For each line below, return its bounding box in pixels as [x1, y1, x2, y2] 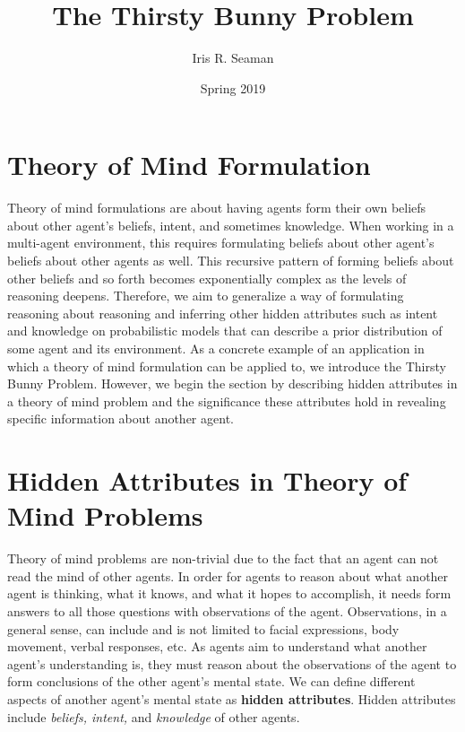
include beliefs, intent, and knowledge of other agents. [7, 707, 300, 726]
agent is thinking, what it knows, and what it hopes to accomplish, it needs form [7, 584, 452, 603]
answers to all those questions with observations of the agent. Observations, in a [7, 602, 447, 621]
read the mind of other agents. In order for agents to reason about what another [7, 566, 449, 585]
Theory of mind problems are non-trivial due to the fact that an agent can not [7, 549, 439, 568]
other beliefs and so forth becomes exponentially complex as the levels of [7, 268, 407, 287]
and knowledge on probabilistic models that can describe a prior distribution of [7, 321, 443, 340]
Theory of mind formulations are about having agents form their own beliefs [7, 198, 426, 217]
